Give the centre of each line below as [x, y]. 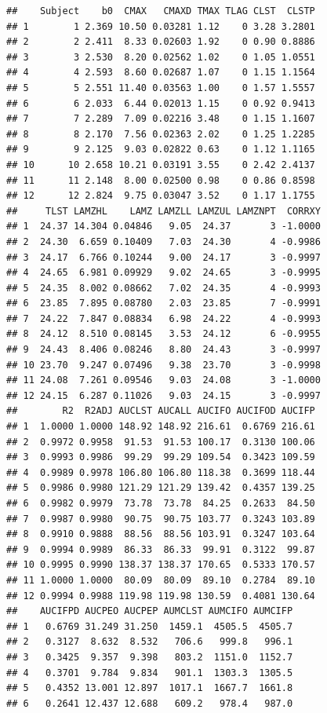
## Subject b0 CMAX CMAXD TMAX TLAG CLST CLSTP [161, 11]
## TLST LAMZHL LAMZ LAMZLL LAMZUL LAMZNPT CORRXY [163, 211]
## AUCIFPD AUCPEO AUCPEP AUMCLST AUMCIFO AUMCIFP [150, 611]
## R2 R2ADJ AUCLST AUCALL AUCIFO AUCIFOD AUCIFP [161, 411]
